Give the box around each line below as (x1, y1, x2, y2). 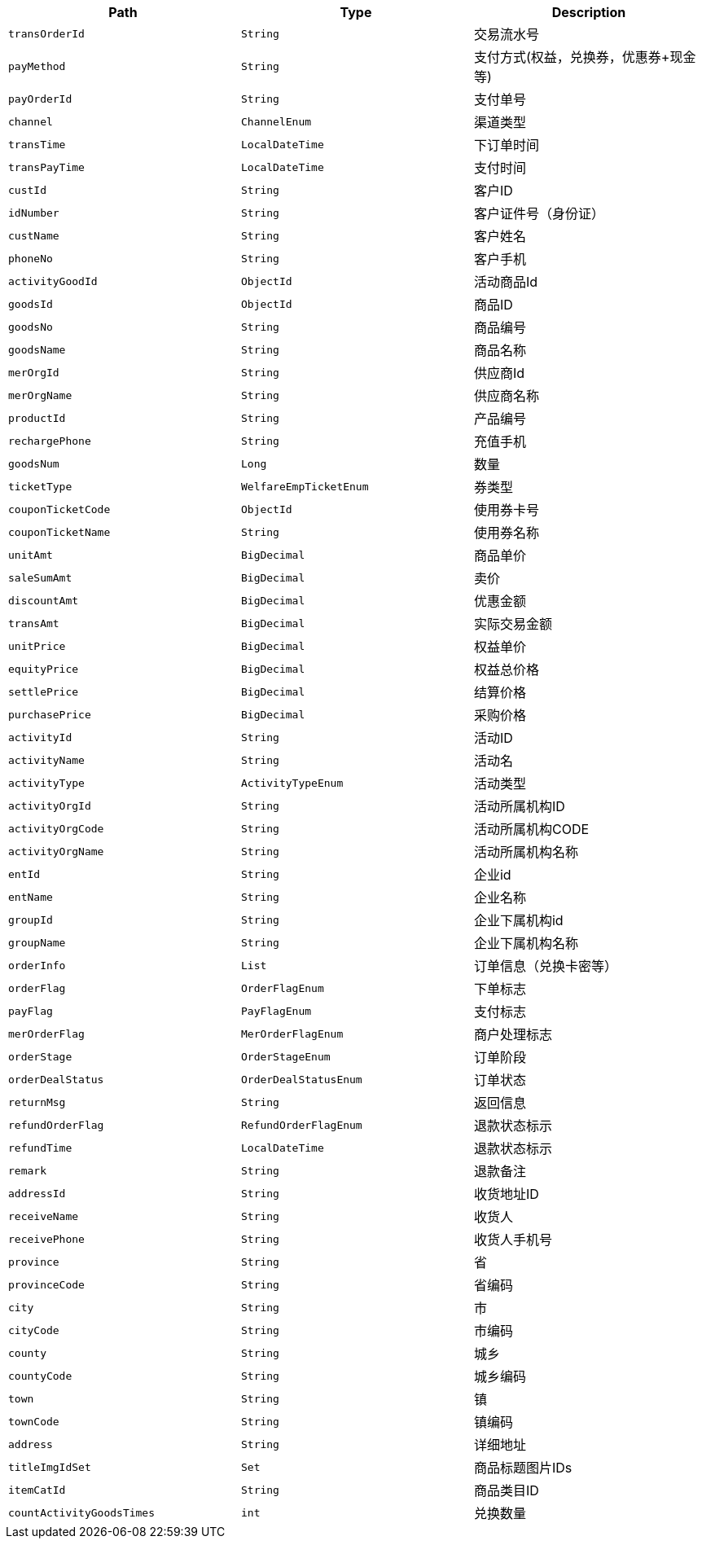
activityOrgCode (8, 822, 104, 835)
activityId (8, 731, 72, 744)
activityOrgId (8, 799, 91, 812)
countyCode (8, 1369, 72, 1382)
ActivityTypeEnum (240, 776, 344, 789)
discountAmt (8, 594, 79, 607)
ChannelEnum (240, 115, 312, 128)
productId (8, 411, 66, 424)
